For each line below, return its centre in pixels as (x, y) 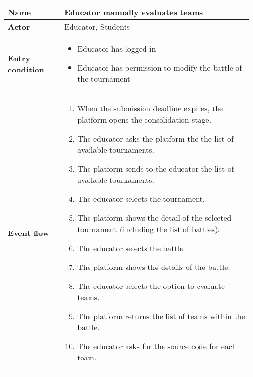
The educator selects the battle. (131, 248)
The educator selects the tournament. (141, 199)
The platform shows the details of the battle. (154, 267)
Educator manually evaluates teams (134, 12)
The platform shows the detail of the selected (154, 218)
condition (26, 69)
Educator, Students (97, 27)
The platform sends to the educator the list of (156, 169)
